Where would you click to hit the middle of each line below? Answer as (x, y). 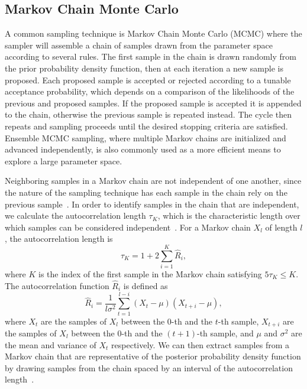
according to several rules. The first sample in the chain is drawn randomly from (151, 56)
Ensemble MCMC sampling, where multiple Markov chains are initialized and (146, 137)
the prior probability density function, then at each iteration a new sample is (144, 68)
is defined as (146, 285)
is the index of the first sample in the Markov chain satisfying (150, 274)
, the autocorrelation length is (59, 239)
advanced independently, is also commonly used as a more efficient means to (143, 149)
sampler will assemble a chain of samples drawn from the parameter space (139, 45)
